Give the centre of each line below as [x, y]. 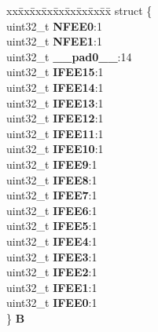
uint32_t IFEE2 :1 [52, 272]
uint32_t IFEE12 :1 [55, 118]
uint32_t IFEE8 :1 [52, 179]
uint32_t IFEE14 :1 [55, 87]
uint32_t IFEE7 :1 [52, 195]
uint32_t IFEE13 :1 [55, 102]
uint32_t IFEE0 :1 [52, 303]
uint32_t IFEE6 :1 [52, 210]
